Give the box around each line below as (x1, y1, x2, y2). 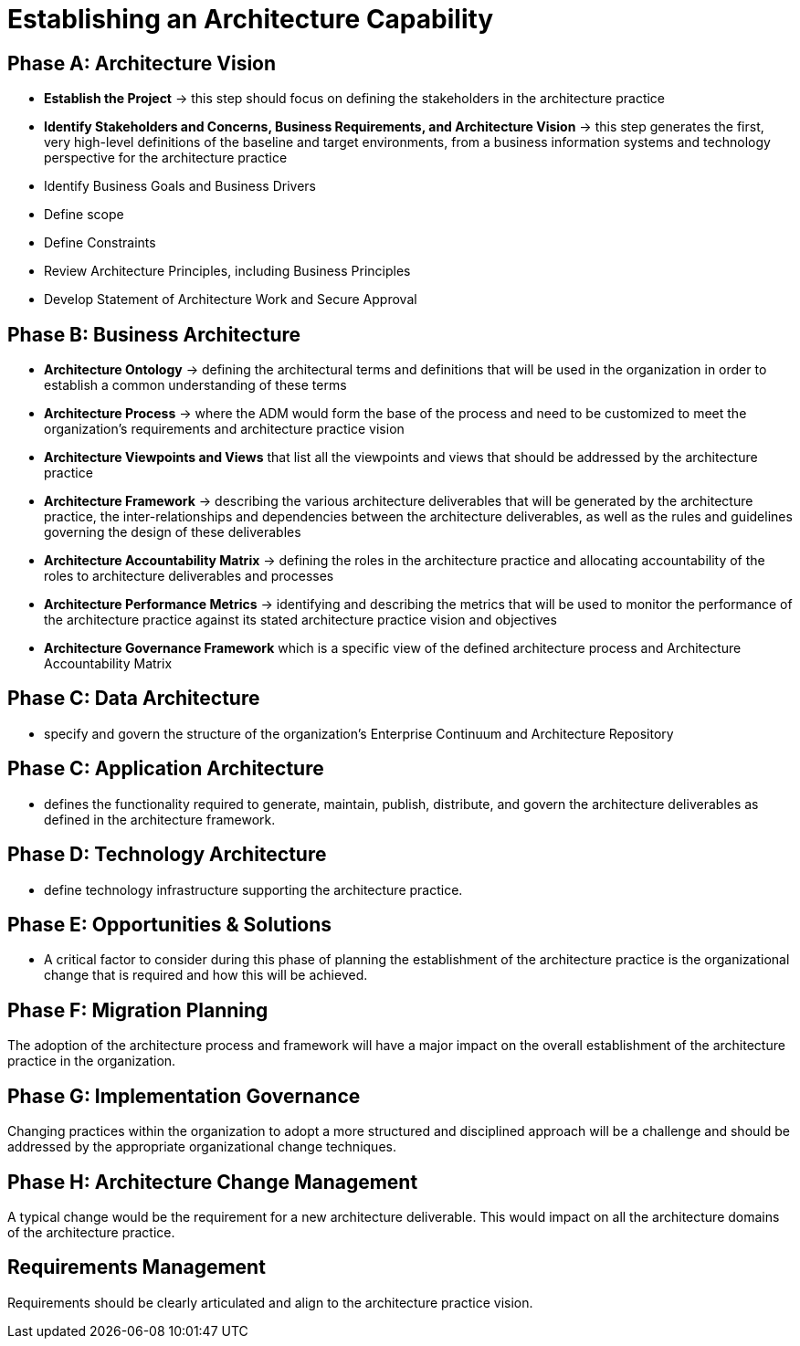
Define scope (44, 206, 124, 223)
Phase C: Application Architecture (7, 757, 324, 781)
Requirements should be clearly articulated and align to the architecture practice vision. (7, 1294, 533, 1310)
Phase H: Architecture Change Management (7, 1170, 418, 1194)
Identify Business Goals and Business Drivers (44, 178, 316, 195)
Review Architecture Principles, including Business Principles (44, 263, 411, 279)
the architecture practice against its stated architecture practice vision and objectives (44, 612, 557, 628)
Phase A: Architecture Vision (7, 51, 277, 75)
